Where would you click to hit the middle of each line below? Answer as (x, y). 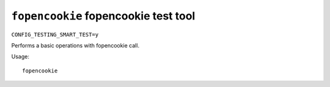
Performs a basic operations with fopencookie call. (75, 45)
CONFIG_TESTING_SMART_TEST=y (55, 34)
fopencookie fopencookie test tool (103, 16)
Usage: (20, 57)
